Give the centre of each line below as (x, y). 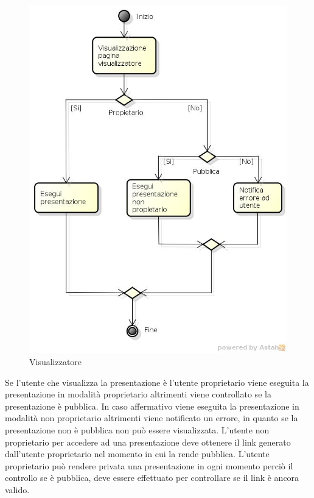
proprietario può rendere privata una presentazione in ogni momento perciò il (149, 465)
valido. (17, 489)
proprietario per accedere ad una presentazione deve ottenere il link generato (148, 442)
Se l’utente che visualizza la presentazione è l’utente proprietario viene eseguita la (157, 382)
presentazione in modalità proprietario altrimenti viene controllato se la (138, 394)
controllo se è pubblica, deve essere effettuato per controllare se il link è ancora (152, 478)
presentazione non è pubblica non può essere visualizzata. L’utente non (137, 430)
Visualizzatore (56, 362)
